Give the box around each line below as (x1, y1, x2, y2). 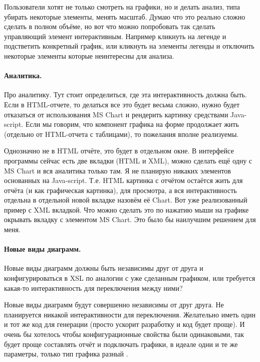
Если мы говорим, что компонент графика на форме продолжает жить (25, 119, 239, 129)
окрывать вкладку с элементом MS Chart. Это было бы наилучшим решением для (4, 214, 256, 225)
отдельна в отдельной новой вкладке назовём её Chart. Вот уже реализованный (4, 195, 247, 205)
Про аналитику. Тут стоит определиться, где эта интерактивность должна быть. (4, 89, 247, 100)
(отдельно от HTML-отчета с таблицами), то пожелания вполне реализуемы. (4, 128, 239, 139)
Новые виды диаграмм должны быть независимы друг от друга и (4, 263, 203, 273)
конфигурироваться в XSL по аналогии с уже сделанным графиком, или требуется (4, 273, 255, 283)
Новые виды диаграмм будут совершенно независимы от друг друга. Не (4, 299, 224, 310)
